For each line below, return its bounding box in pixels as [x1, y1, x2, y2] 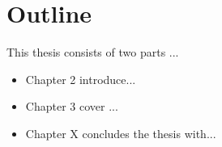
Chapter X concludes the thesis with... [25, 124, 216, 141]
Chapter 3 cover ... [25, 98, 118, 115]
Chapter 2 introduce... [25, 70, 136, 87]
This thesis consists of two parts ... [6, 44, 179, 61]
